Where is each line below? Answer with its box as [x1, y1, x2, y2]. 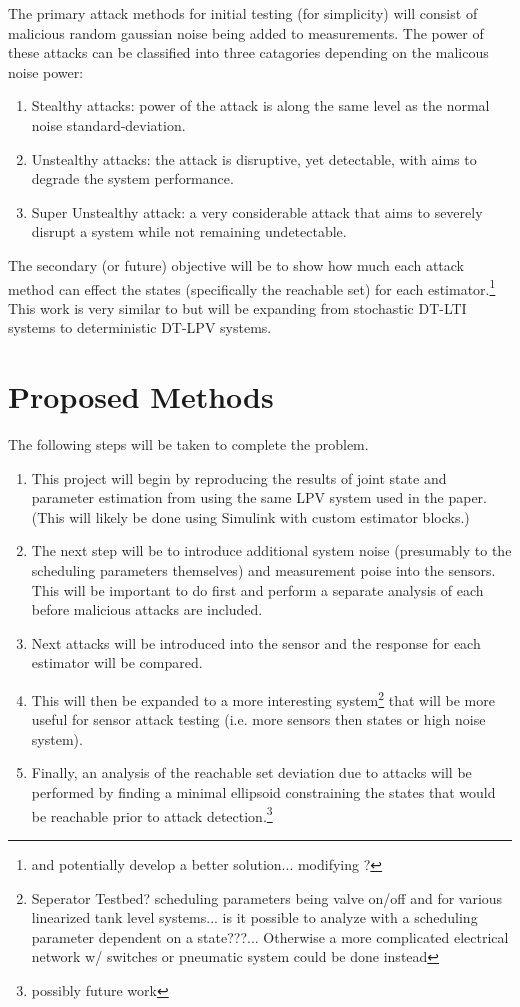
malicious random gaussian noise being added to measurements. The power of [8, 22, 484, 43]
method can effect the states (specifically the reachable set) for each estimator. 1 [8, 275, 496, 299]
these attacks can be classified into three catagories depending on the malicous [8, 42, 489, 63]
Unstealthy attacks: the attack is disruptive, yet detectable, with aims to [31, 148, 477, 169]
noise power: [8, 61, 84, 82]
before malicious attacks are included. [31, 599, 263, 620]
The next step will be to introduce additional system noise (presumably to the [31, 540, 512, 561]
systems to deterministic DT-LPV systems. [8, 317, 272, 338]
